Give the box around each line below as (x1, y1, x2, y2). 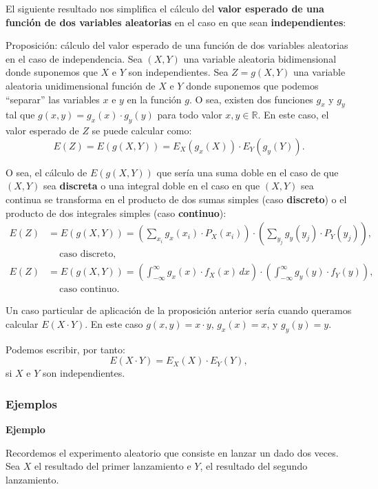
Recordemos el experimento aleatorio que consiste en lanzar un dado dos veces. (6, 445, 339, 459)
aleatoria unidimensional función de (6, 78, 156, 92)
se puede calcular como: (92, 123, 192, 138)
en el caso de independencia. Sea (6, 51, 143, 65)
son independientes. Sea (128, 65, 229, 79)
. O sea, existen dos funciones (189, 92, 313, 106)
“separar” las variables (6, 92, 100, 106)
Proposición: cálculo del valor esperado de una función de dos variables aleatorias (6, 38, 348, 52)
